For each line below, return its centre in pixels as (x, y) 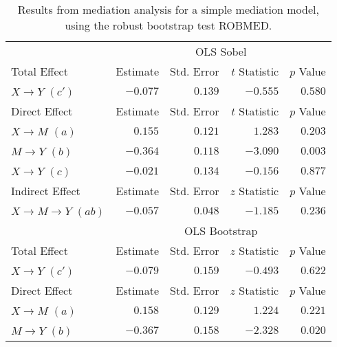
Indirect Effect (46, 191)
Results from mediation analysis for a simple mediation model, (168, 9)
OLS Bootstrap (221, 231)
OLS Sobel (221, 51)
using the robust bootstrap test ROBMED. (168, 25)
